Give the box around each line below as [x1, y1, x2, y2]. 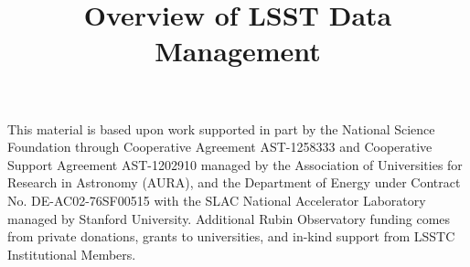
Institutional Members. [7, 244, 136, 263]
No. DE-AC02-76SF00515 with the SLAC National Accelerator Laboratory [7, 190, 426, 209]
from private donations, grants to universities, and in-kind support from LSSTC [7, 227, 455, 246]
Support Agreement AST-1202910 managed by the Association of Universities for [7, 155, 463, 174]
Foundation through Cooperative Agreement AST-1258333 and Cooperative [7, 137, 433, 156]
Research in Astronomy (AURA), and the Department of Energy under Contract [7, 173, 461, 192]
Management [155, 32, 321, 69]
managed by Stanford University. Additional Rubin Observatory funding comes [7, 208, 451, 228]
